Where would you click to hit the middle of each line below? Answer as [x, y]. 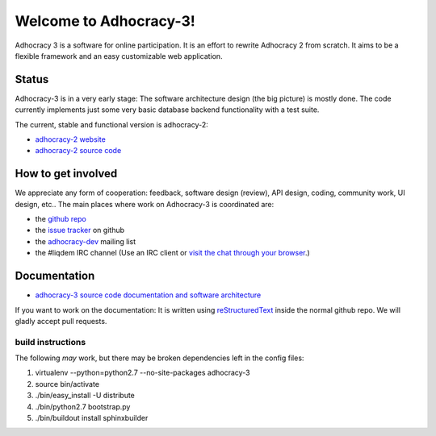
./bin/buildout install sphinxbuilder [92, 418]
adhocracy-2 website [71, 139]
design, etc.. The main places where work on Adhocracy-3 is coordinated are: [145, 204]
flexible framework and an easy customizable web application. [119, 56]
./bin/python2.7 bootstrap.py [83, 406]
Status [32, 79]
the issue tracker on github [80, 230]
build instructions [50, 342]
